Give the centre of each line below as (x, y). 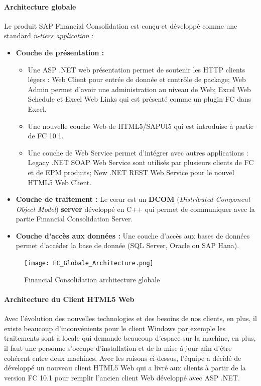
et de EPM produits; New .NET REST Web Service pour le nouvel (131, 172)
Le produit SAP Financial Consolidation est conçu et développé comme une (121, 25)
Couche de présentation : (60, 52)
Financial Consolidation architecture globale (92, 279)
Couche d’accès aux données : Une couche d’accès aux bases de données (133, 235)
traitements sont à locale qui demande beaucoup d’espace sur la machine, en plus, (130, 338)
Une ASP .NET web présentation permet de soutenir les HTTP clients (137, 69)
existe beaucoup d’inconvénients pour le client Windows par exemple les (115, 328)
